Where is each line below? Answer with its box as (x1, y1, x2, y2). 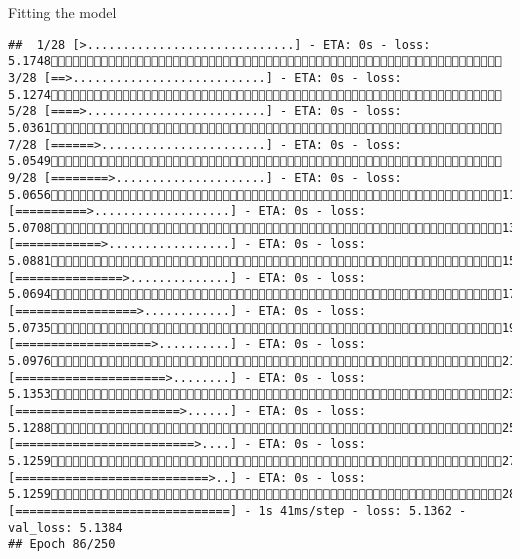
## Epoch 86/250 (8, 537, 116, 552)
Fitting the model (8, 2, 117, 22)
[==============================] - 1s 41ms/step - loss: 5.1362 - (8, 503, 467, 518)
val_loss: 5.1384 (8, 520, 123, 535)
